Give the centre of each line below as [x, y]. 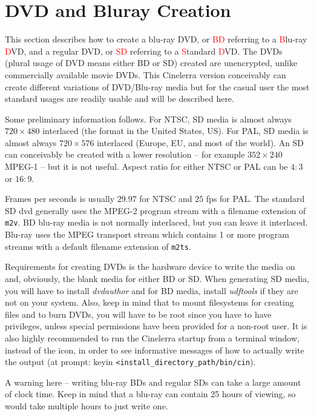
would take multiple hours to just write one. [87, 405]
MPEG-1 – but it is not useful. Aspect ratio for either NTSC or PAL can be [146, 166]
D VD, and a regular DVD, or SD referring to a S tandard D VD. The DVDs [144, 51]
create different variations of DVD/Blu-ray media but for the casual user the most [157, 86]
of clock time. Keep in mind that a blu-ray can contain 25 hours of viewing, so [150, 394]
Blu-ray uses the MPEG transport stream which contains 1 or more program [147, 234]
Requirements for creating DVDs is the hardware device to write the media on [150, 267]
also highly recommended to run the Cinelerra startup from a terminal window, [152, 337]
